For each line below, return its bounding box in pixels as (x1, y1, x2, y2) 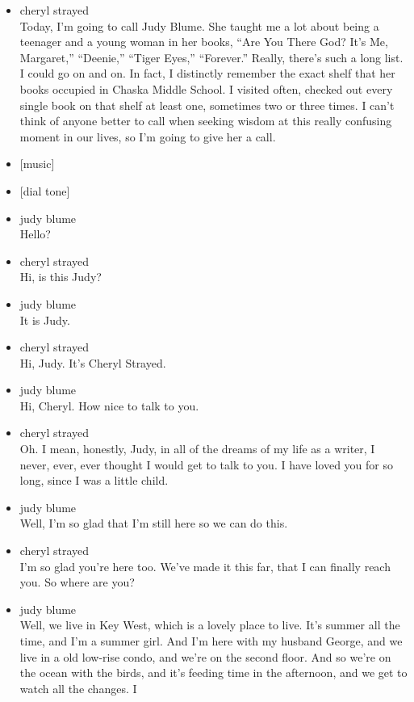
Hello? (19, 225, 51, 242)
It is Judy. (19, 311, 70, 328)
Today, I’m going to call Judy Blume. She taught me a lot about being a (19, 17, 379, 34)
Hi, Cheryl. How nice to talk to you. (19, 397, 199, 414)
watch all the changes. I (19, 679, 137, 696)
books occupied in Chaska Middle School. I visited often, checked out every (19, 80, 393, 97)
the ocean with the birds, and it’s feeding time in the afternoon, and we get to (19, 664, 408, 681)
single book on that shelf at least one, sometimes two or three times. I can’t (19, 96, 395, 113)
